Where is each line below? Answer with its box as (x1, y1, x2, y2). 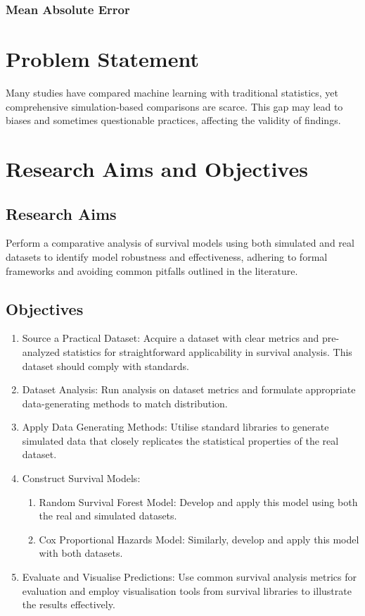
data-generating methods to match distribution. (22, 395, 228, 410)
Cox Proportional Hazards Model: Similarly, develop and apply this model (39, 531, 359, 546)
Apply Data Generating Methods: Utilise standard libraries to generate (22, 419, 329, 434)
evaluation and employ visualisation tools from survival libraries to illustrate (22, 583, 352, 598)
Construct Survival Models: (22, 471, 141, 486)
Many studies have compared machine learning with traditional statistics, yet (6, 85, 339, 99)
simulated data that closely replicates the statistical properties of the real (22, 433, 339, 448)
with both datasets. (39, 546, 123, 560)
